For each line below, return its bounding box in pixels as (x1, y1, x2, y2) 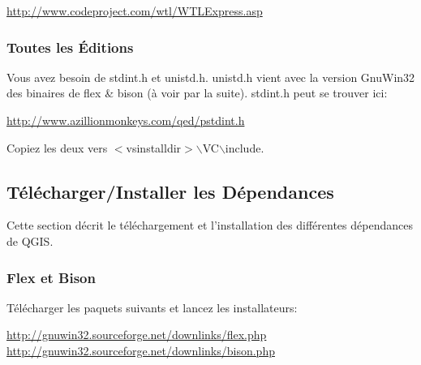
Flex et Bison (6, 267, 96, 287)
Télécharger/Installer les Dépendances (6, 178, 334, 204)
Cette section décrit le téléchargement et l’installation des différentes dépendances (6, 217, 413, 234)
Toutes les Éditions (6, 36, 134, 57)
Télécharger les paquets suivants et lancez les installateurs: (6, 298, 298, 316)
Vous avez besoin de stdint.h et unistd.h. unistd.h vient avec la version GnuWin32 (6, 68, 415, 85)
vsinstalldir (126, 139, 182, 156)
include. (225, 139, 264, 156)
